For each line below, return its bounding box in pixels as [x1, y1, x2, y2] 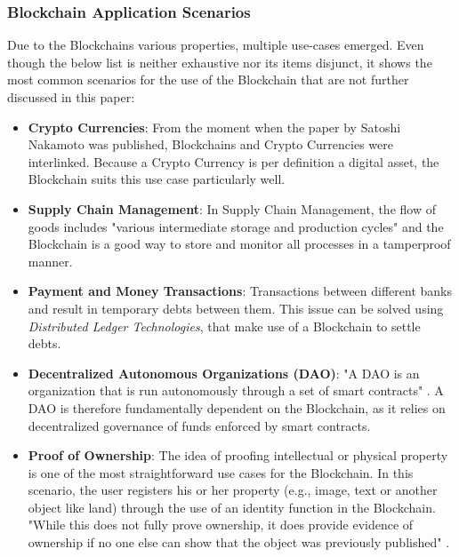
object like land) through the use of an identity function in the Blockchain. [28, 497, 436, 516]
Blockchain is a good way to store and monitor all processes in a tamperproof [28, 235, 451, 253]
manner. [28, 251, 73, 270]
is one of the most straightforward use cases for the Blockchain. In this [28, 463, 414, 481]
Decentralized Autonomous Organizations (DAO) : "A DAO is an [28, 363, 420, 382]
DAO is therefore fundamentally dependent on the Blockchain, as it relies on [28, 398, 446, 417]
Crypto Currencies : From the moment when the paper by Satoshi [28, 117, 401, 136]
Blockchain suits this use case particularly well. [28, 170, 286, 188]
